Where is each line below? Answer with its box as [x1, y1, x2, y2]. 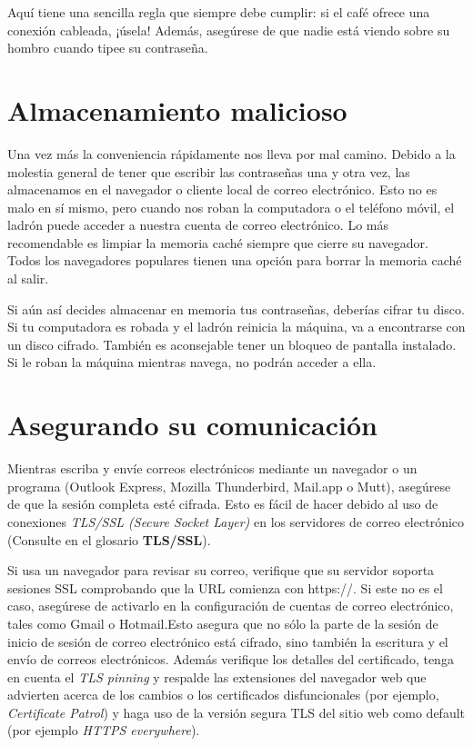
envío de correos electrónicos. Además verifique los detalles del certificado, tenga [7, 650, 454, 669]
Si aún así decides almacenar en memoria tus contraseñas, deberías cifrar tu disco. [7, 299, 465, 318]
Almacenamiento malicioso [7, 91, 347, 128]
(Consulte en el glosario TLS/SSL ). [7, 530, 211, 549]
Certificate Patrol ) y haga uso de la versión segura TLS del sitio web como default [7, 702, 466, 721]
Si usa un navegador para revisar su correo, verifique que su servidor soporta [7, 561, 435, 580]
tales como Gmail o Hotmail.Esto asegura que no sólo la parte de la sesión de [7, 613, 438, 632]
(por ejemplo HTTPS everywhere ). [7, 721, 200, 740]
